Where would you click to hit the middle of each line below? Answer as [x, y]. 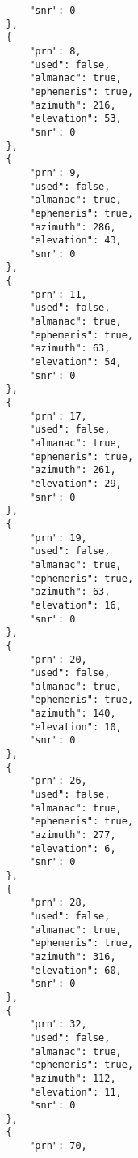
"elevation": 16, [75, 605]
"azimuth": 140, [73, 714]
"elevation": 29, [75, 483]
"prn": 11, [58, 294]
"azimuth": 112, [73, 1078]
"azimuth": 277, [73, 835]
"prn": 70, [58, 1146]
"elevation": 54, [75, 362]
